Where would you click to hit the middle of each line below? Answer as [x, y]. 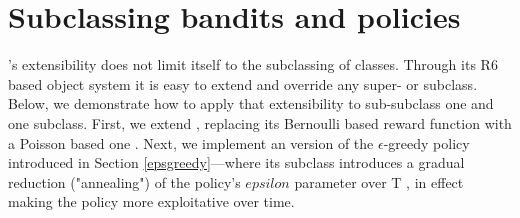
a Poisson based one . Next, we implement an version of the [191, 142]
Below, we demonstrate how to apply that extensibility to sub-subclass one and [251, 103]
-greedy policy [426, 142]
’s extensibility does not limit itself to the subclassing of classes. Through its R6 [253, 64]
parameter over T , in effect [379, 181]
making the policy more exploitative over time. [151, 201]
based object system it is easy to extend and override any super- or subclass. [243, 83]
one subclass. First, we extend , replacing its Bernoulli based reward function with [260, 122]
